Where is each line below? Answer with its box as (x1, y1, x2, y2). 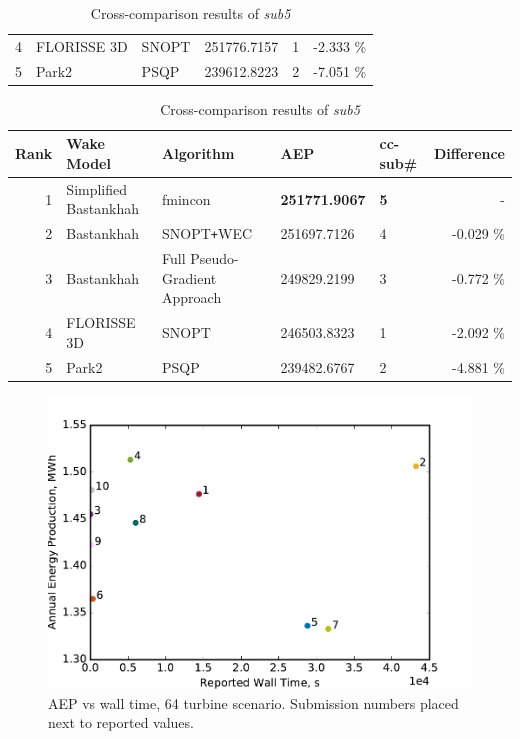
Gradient (162, 267, 217, 288)
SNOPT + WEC (162, 223, 253, 244)
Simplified (66, 178, 128, 199)
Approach (162, 287, 222, 308)
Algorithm (162, 143, 235, 164)
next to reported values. (48, 712, 194, 733)
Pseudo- (190, 248, 239, 269)
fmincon (162, 188, 211, 209)
